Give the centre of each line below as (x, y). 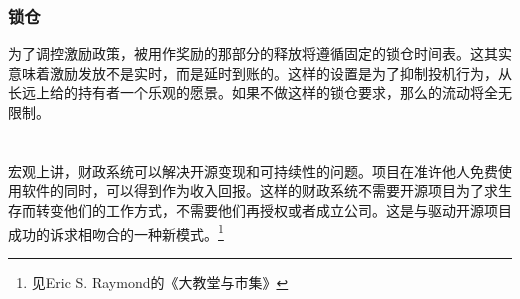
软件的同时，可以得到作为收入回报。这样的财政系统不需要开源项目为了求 (259, 190)
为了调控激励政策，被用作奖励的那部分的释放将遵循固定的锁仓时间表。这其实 (260, 53)
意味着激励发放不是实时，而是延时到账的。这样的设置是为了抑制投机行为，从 (260, 72)
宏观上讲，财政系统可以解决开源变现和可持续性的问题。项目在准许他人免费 (253, 170)
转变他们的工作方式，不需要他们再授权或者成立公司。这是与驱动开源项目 (273, 209)
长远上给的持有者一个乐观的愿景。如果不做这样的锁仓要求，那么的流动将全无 (260, 92)
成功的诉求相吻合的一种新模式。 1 (116, 232)
